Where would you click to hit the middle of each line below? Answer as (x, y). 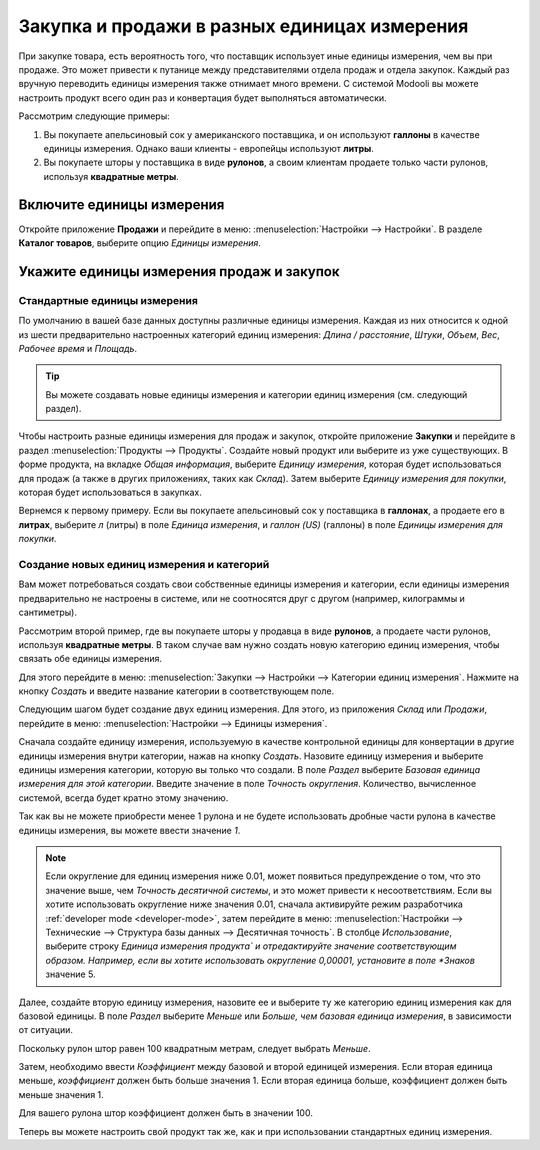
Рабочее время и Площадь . (78, 348)
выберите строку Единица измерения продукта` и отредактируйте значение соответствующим (251, 946)
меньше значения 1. (61, 1094)
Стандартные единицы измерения (108, 300)
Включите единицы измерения (121, 205)
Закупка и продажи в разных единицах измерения (243, 26)
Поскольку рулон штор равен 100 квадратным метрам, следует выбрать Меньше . (194, 1048)
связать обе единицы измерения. (90, 659)
